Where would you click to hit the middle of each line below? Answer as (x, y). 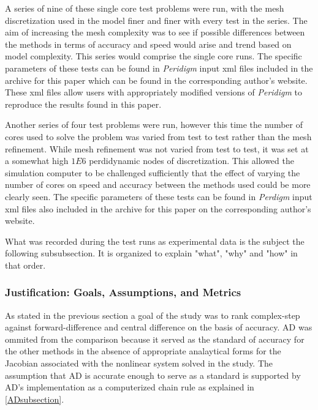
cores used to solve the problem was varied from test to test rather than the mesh (158, 136)
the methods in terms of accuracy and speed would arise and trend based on (148, 44)
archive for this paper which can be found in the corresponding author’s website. (156, 80)
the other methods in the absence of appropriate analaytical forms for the (143, 351)
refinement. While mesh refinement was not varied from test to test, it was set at (157, 148)
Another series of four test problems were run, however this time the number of (154, 125)
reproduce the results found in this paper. (83, 104)
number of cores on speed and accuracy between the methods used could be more (158, 184)
